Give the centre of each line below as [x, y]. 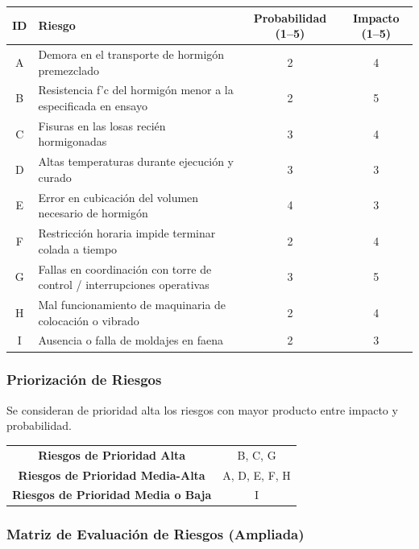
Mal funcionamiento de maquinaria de [132, 304]
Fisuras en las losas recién [102, 125]
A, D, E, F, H [257, 475]
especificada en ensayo [93, 105]
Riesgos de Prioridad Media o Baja [112, 495]
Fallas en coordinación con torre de [125, 268]
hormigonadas [73, 141]
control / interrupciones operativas [124, 285]
